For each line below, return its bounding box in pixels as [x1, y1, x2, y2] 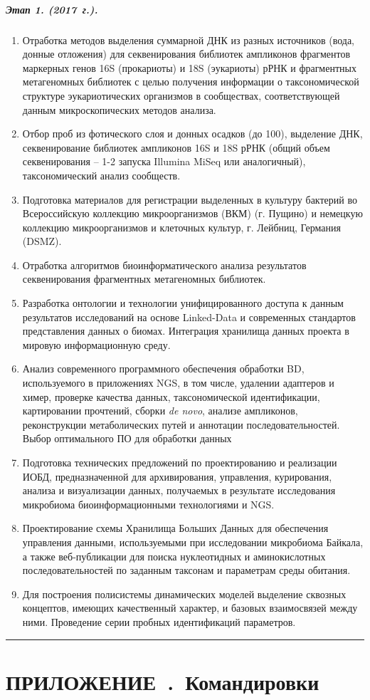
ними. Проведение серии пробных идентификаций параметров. [22, 614, 296, 629]
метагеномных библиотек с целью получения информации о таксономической [22, 74, 359, 89]
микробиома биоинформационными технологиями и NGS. [22, 496, 275, 511]
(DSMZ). [22, 234, 62, 249]
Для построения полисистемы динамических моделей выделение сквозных [22, 586, 347, 601]
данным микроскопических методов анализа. [22, 102, 216, 117]
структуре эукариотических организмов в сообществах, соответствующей [22, 88, 340, 103]
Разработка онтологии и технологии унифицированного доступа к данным [22, 296, 344, 310]
